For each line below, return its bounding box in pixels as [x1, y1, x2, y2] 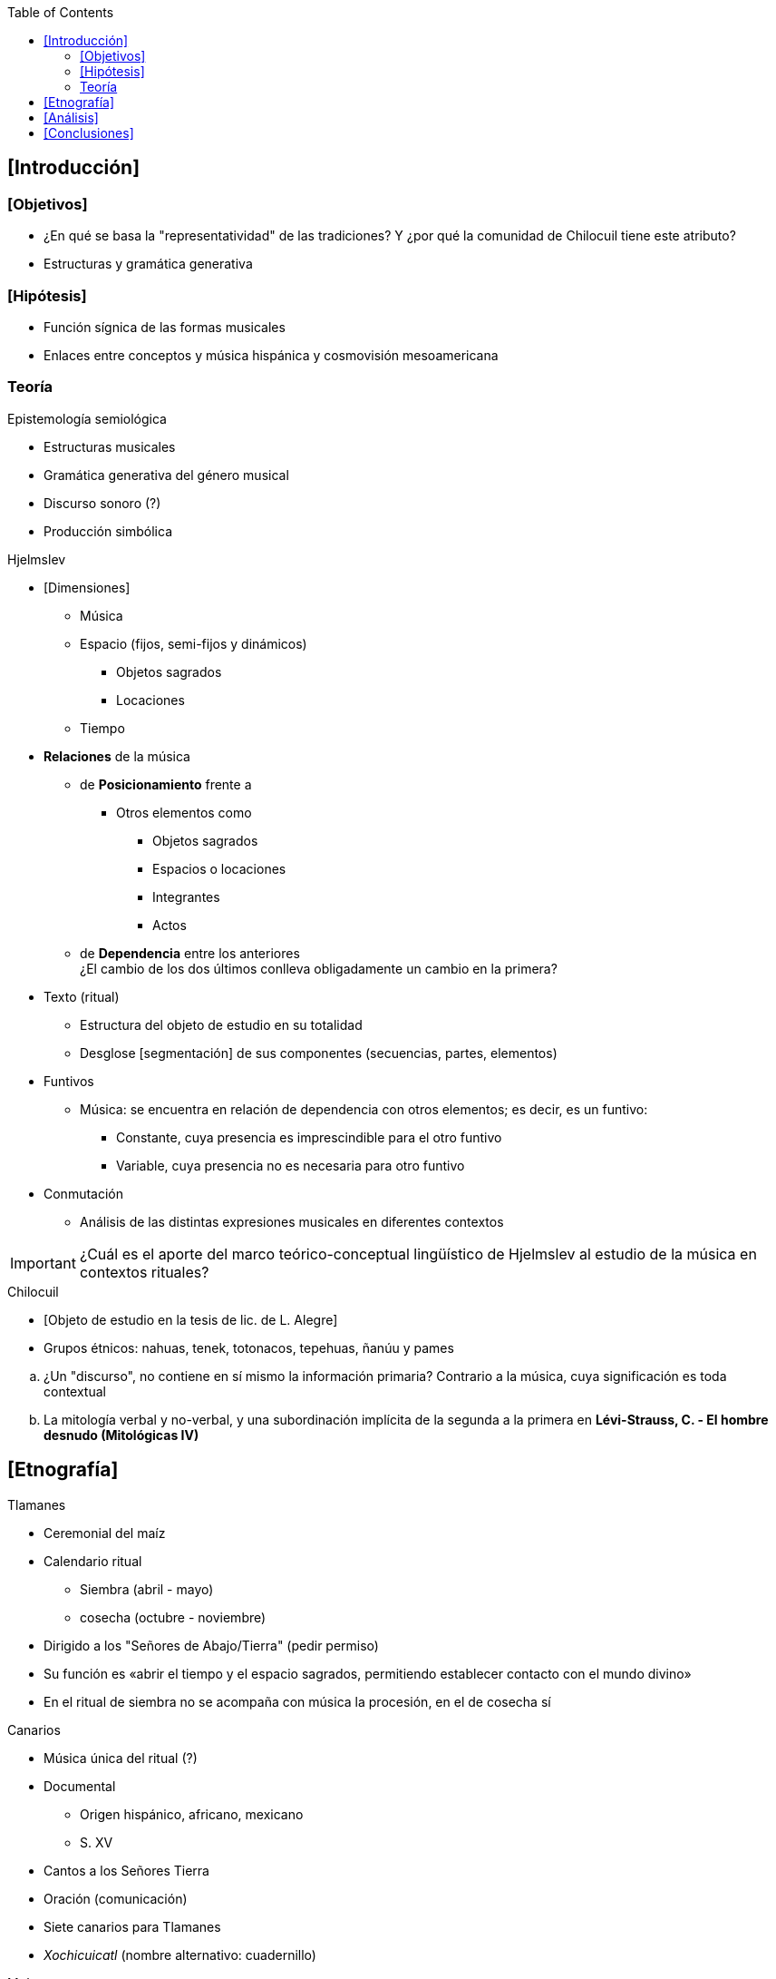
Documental [44, 1778, 116, 1794]
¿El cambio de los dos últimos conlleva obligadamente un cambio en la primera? [80, 960, 558, 976]
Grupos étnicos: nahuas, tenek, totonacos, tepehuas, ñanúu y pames [44, 1339, 454, 1356]
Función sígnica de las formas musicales [44, 318, 286, 335]
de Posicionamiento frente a [80, 776, 252, 792]
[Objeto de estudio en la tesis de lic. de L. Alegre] [44, 1311, 338, 1327]
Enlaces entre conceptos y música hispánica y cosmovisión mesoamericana [44, 347, 499, 363]
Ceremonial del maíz [44, 1524, 166, 1541]
